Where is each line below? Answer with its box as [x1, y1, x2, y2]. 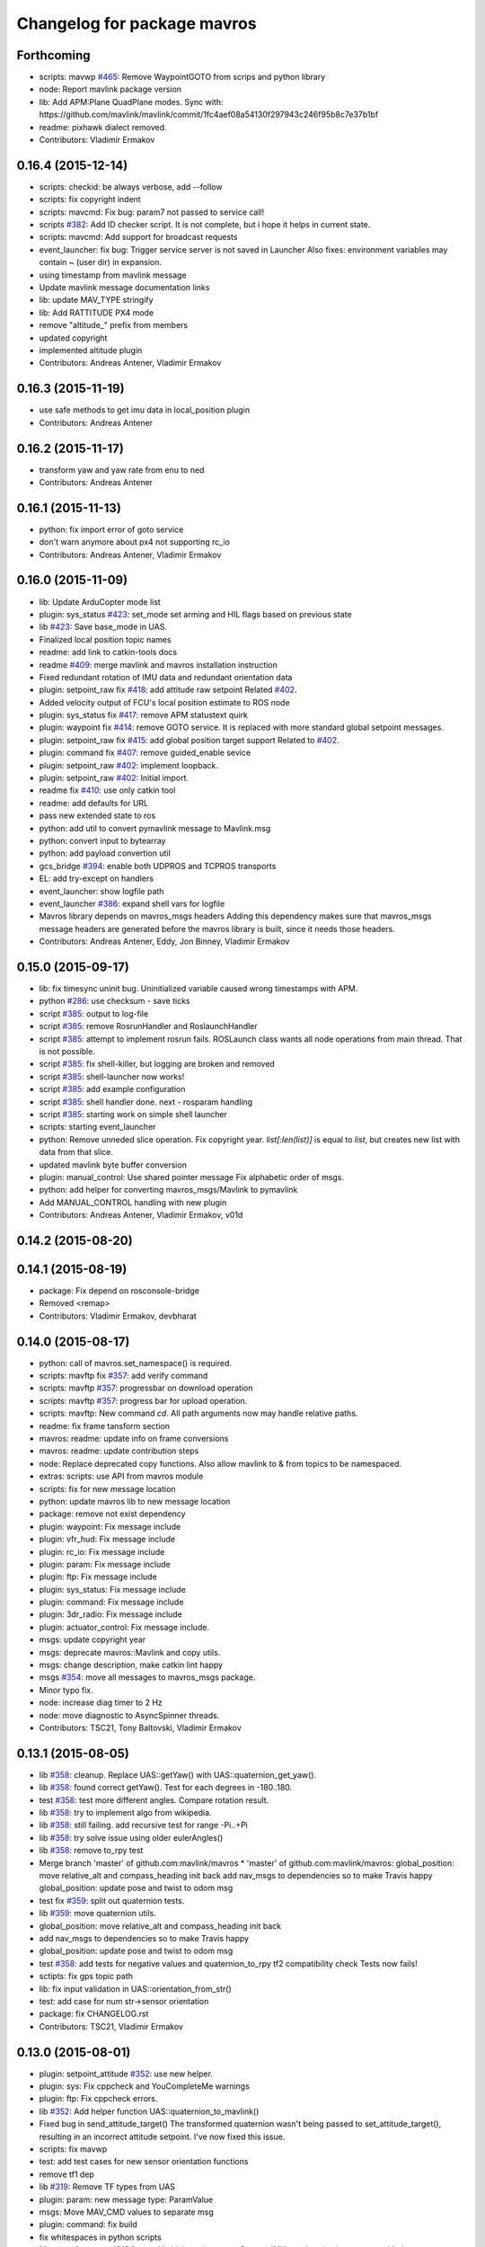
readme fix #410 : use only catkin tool [39, 785, 176, 795]
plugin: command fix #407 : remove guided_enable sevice [39, 747, 251, 759]
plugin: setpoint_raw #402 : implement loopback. [39, 759, 219, 770]
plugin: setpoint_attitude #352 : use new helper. [39, 2068, 213, 2079]
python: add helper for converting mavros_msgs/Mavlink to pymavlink [39, 1185, 298, 1195]
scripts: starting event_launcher [39, 1122, 156, 1132]
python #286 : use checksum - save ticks [39, 996, 190, 1007]
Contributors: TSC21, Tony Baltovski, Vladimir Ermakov [39, 1722, 242, 1733]
